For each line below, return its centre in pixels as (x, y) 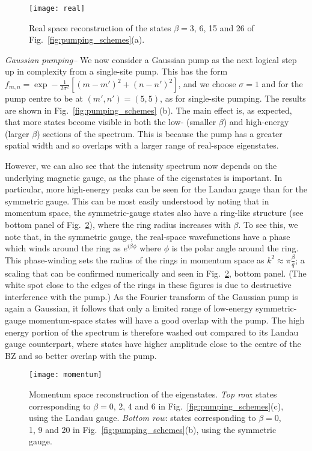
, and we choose (207, 84)
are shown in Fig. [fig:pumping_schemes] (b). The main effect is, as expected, (148, 110)
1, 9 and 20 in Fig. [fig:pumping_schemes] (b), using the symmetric (153, 429)
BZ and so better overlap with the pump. (81, 355)
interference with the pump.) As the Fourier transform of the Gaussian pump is (151, 296)
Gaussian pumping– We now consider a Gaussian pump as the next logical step (151, 59)
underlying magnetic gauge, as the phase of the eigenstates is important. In (144, 177)
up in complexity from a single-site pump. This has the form (116, 71)
